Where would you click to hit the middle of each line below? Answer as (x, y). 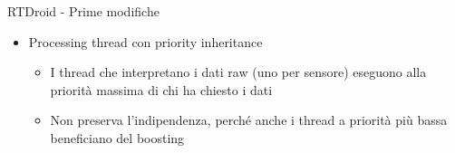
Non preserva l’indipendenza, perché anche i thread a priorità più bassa (249, 120)
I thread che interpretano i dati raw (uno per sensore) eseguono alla (238, 72)
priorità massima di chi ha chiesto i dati (161, 89)
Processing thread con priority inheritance (145, 41)
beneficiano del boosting (117, 137)
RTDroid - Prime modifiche (83, 11)
